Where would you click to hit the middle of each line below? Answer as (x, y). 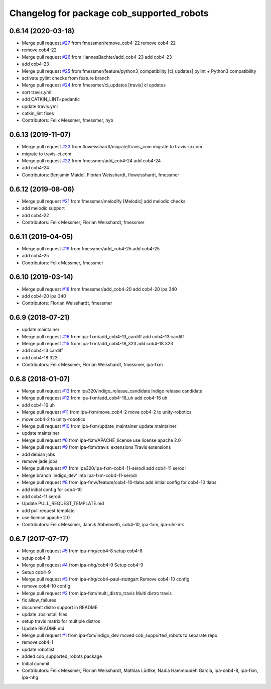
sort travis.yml (37, 92)
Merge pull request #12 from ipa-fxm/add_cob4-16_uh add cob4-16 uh (95, 398)
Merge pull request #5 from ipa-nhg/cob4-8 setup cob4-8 (82, 551)
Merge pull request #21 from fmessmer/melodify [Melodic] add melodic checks (104, 201)
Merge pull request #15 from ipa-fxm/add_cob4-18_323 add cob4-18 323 (97, 343)
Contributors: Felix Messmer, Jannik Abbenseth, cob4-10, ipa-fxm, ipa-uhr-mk (103, 525)
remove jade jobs (40, 461)
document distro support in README (60, 607)
